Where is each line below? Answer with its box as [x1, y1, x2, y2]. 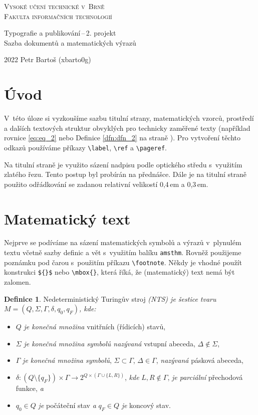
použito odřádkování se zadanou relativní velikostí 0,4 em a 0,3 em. [4, 178, 208, 189]
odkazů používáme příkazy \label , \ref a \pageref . [4, 142, 167, 152]
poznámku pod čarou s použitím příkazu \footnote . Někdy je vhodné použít [4, 257, 242, 267]
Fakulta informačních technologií [4, 11, 112, 21]
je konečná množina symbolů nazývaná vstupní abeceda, [24, 338, 195, 348]
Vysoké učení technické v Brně [4, 1, 105, 11]
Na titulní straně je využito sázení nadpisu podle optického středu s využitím [4, 159, 242, 169]
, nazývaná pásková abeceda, [156, 355, 243, 365]
